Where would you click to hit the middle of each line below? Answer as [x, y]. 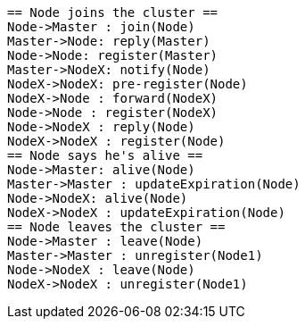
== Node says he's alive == [105, 155]
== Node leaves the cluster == [116, 227]
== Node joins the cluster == [113, 13]
